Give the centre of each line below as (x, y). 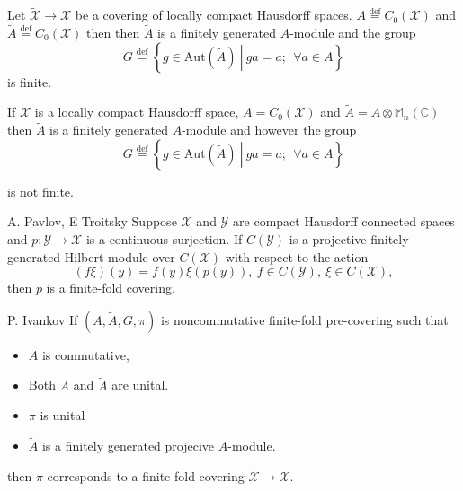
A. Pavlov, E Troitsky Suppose (92, 221)
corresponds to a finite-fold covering (146, 475)
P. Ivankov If (43, 319)
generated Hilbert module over (91, 256)
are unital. (140, 385)
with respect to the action (297, 256)
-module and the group (353, 33)
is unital (62, 415)
